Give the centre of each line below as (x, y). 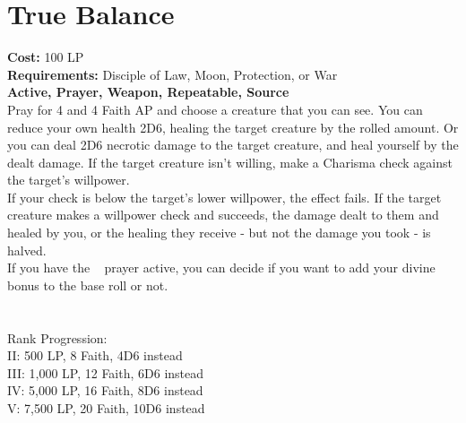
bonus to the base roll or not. (88, 285)
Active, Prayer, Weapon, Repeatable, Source (148, 92)
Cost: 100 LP (46, 57)
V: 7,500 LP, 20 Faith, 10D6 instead (106, 408)
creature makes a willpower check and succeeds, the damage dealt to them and (223, 215)
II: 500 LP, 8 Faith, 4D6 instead (95, 355)
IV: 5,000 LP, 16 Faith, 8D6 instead (105, 390)
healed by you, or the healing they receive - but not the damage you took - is (219, 233)
